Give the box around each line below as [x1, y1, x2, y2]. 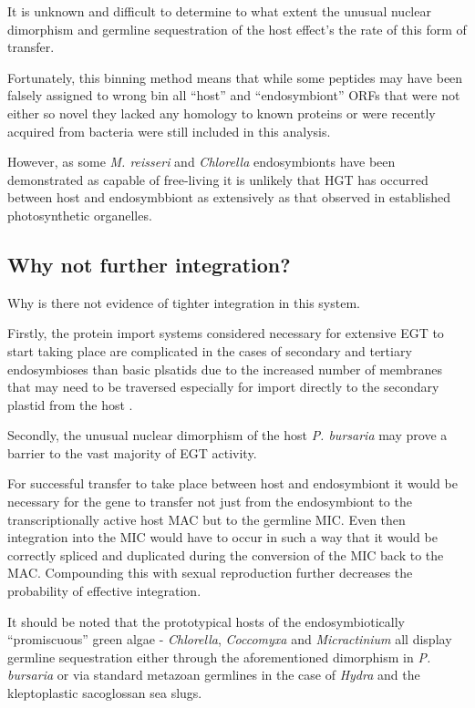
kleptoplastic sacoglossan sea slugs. [7, 683, 202, 703]
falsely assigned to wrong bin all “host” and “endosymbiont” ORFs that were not [7, 86, 460, 105]
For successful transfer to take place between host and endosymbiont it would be [7, 474, 458, 493]
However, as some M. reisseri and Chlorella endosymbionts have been [7, 152, 396, 171]
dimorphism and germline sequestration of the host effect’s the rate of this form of [7, 19, 467, 38]
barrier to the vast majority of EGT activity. [7, 443, 257, 462]
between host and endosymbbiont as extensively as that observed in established [7, 188, 450, 207]
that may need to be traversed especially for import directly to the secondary [7, 377, 439, 396]
